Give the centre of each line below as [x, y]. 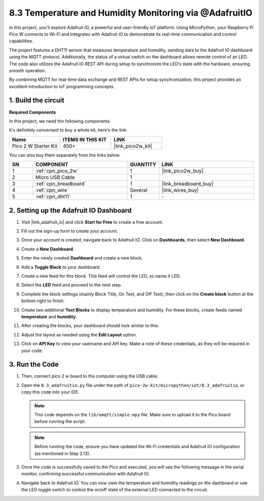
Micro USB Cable [55, 177]
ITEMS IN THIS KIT [85, 140]
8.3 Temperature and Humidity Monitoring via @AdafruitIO [131, 13]
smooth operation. [28, 71]
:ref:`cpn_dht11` [53, 197]
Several [139, 190]
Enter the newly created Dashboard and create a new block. [82, 258]
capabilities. [21, 41]
